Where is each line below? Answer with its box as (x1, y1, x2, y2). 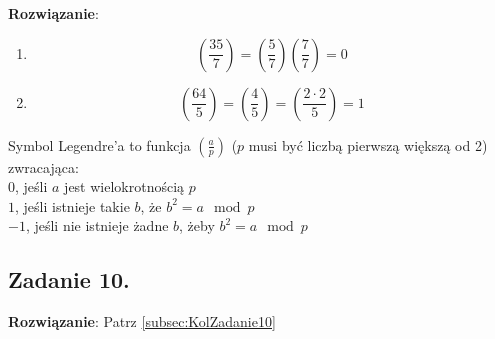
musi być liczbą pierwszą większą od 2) (248, 134, 488, 155)
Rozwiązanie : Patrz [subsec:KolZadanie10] (8, 311, 276, 332)
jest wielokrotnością (64, 176, 185, 197)
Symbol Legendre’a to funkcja (8, 134, 191, 155)
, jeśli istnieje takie (15, 195, 130, 216)
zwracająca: (8, 156, 79, 177)
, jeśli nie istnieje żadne (25, 215, 169, 236)
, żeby (179, 215, 215, 236)
